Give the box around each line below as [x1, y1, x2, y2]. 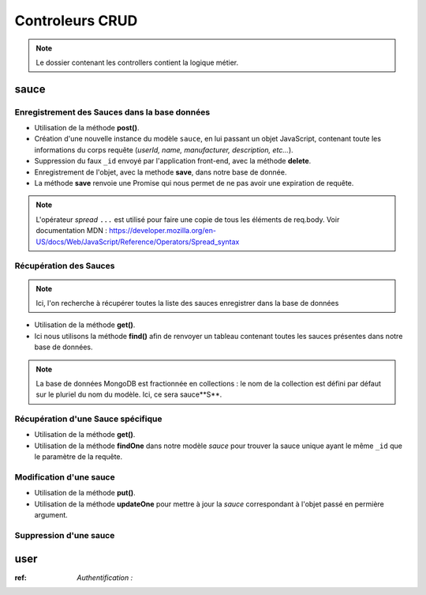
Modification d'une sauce [14, 471, 115, 482]
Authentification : [77, 573, 133, 582]
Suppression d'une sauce [14, 529, 115, 540]
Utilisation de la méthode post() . [34, 123, 140, 133]
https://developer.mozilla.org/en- [109, 226, 217, 235]
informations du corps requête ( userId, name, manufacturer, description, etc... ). [34, 145, 293, 154]
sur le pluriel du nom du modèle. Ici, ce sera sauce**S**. [35, 390, 222, 399]
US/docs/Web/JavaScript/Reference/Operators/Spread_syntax [35, 237, 240, 247]
